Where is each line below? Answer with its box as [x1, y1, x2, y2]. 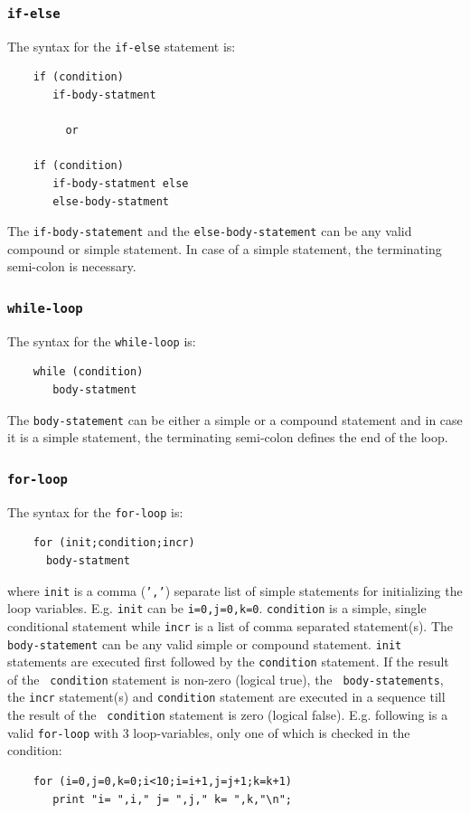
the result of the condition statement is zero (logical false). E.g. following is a [7, 705, 448, 724]
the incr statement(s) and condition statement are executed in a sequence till [7, 687, 446, 706]
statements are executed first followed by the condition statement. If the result [7, 652, 449, 671]
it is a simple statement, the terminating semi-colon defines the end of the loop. [7, 428, 448, 447]
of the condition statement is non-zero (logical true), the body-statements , [7, 669, 444, 688]
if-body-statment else [52, 177, 189, 190]
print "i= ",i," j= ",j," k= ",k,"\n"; [52, 792, 292, 806]
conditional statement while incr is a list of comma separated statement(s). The [7, 616, 454, 635]
